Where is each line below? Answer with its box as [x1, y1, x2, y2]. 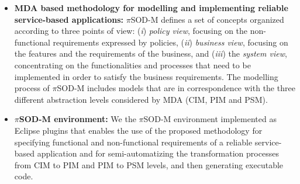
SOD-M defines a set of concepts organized [130, 13, 284, 25]
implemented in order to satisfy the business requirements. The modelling [14, 70, 278, 82]
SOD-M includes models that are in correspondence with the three [57, 82, 295, 94]
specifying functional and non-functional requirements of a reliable [14, 136, 253, 148]
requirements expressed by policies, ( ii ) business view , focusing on [53, 36, 288, 48]
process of [14, 82, 50, 94]
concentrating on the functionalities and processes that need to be [14, 58, 251, 71]
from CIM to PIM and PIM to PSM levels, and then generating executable [14, 158, 284, 171]
